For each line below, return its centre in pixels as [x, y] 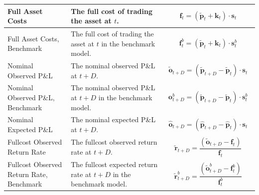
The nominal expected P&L [113, 119]
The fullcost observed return [114, 142]
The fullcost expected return [114, 164]
